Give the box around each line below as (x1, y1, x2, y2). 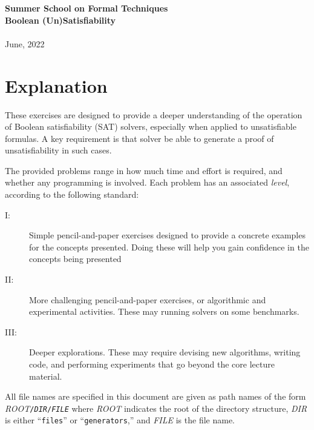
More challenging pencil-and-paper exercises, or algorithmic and (29, 293, 266, 306)
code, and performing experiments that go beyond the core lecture (29, 358, 275, 370)
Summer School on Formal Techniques (5, 2, 168, 14)
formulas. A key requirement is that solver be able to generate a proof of (5, 132, 274, 144)
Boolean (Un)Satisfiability (5, 13, 116, 26)
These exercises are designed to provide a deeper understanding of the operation (5, 108, 303, 121)
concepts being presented (29, 252, 122, 265)
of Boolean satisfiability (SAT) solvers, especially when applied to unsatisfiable (5, 120, 296, 133)
